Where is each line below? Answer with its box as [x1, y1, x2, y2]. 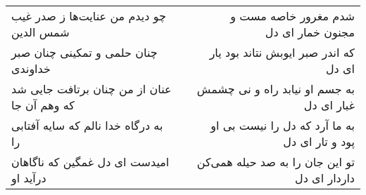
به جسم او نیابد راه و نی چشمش [196, 81, 355, 97]
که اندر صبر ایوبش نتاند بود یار [209, 44, 355, 60]
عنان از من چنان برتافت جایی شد [11, 81, 172, 97]
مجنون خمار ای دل [265, 24, 355, 40]
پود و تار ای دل [283, 133, 355, 149]
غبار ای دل [303, 97, 355, 113]
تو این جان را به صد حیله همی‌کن [196, 154, 355, 170]
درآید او [11, 170, 46, 186]
